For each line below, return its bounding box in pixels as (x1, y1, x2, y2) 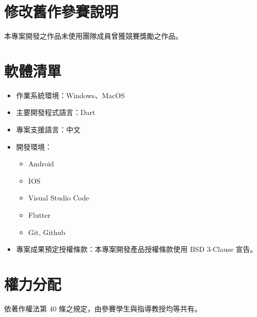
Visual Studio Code (28, 192, 89, 203)
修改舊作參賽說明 (4, 1, 119, 22)
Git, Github (28, 226, 65, 237)
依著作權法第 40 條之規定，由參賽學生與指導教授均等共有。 (4, 303, 202, 313)
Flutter (28, 210, 51, 220)
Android (28, 158, 54, 169)
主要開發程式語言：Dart (16, 107, 95, 118)
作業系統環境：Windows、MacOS (16, 90, 125, 100)
